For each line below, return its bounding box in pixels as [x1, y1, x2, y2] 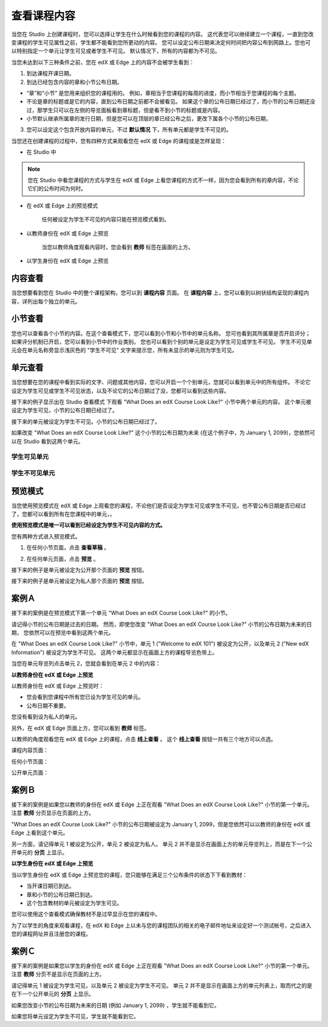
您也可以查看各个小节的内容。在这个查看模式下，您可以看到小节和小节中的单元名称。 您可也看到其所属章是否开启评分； [11, 329, 311, 337]
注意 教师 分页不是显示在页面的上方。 [11, 970, 105, 978]
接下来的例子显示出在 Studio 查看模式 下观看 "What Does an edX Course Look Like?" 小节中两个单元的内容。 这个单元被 [11, 399, 312, 406]
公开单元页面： [11, 769, 49, 776]
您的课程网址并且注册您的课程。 [11, 930, 91, 938]
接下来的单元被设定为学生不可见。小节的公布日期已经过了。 [11, 417, 160, 425]
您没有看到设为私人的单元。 [11, 713, 81, 720]
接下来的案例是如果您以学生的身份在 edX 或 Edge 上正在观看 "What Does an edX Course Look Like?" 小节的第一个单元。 [11, 962, 313, 970]
